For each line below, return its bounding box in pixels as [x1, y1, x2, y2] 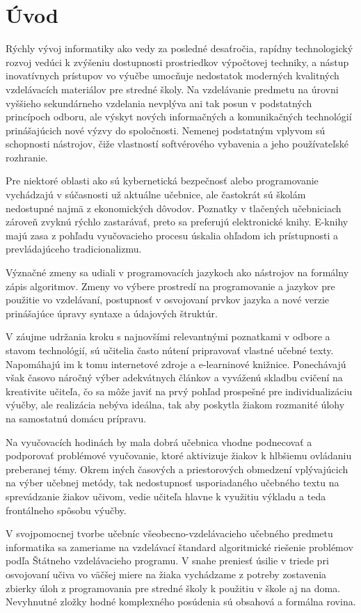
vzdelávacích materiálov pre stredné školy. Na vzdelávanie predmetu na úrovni [6, 81, 339, 96]
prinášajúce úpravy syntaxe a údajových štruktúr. [6, 305, 218, 320]
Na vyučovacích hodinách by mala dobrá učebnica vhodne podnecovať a [6, 434, 312, 449]
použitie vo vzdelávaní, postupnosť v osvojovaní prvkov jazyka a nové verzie [6, 292, 330, 307]
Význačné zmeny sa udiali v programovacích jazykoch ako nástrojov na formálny [6, 265, 349, 280]
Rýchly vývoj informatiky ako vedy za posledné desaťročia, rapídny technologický [6, 41, 353, 56]
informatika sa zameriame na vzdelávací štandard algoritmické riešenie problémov [6, 539, 353, 554]
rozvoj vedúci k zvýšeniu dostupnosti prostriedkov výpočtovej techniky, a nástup [6, 54, 349, 69]
